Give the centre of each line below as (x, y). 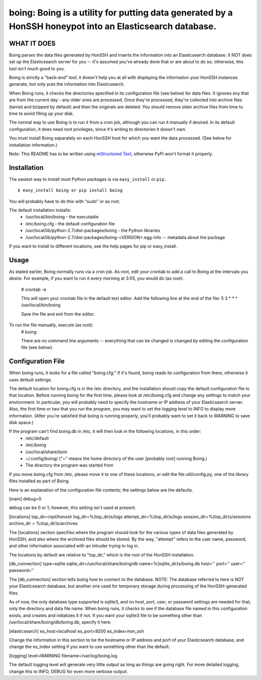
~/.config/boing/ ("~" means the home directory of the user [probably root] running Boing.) (116, 459)
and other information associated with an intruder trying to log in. (74, 546)
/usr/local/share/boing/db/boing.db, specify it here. (60, 622)
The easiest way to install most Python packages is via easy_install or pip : (87, 179)
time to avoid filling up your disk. (41, 113)
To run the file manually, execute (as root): (51, 325)
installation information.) (33, 145)
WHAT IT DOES (32, 43)
